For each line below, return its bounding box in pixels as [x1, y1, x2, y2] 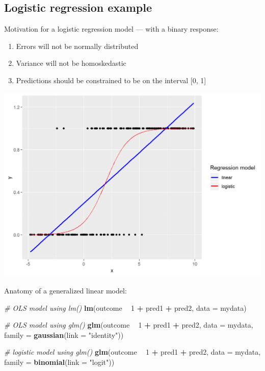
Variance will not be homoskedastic [16, 58, 126, 68]
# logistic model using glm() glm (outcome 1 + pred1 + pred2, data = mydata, [4, 347, 261, 357]
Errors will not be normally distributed [16, 40, 139, 51]
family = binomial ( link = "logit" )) [4, 356, 115, 367]
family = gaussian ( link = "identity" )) [4, 329, 124, 340]
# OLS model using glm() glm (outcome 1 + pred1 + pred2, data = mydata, [4, 319, 253, 330]
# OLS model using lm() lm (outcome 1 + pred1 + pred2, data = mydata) [4, 302, 247, 313]
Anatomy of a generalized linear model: [4, 285, 127, 295]
